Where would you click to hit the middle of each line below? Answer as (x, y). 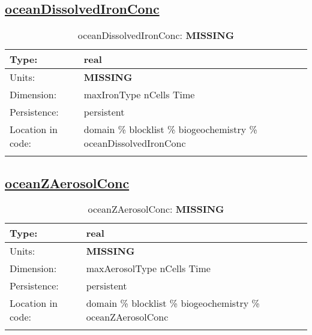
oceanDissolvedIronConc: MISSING (156, 35)
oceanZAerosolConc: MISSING (156, 209)
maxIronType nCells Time (139, 95)
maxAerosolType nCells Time (148, 268)
